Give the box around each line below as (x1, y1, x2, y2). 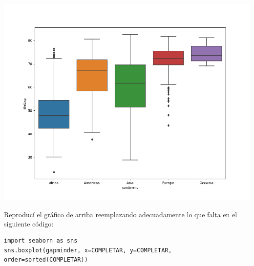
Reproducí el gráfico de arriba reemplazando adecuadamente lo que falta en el (4, 209, 237, 219)
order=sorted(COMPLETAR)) (4, 256, 88, 264)
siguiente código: (4, 219, 54, 229)
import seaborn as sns (4, 237, 78, 244)
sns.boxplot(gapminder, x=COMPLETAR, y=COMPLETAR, (4, 246, 172, 254)
